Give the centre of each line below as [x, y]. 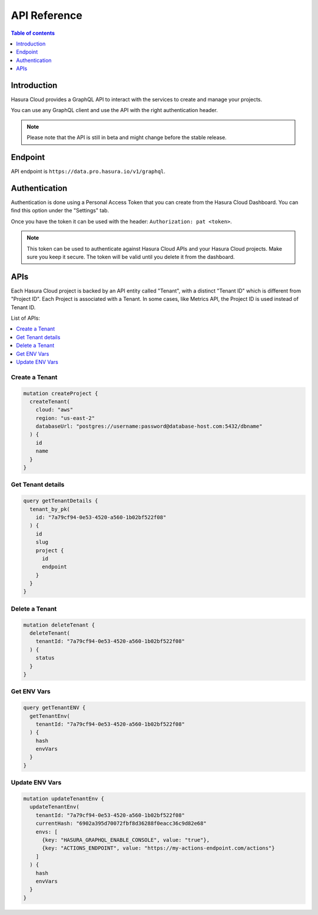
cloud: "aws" [54, 410]
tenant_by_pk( [50, 509]
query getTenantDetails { [61, 501]
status [45, 658]
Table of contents [33, 33]
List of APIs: [26, 318]
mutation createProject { [61, 393]
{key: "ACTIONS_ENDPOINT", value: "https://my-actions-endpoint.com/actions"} [158, 848]
